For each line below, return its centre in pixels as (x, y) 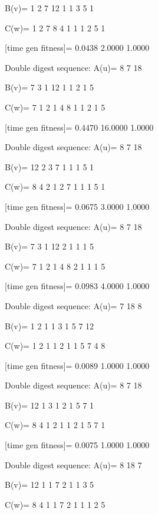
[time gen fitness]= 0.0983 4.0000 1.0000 (77, 286)
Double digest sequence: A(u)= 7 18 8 (73, 305)
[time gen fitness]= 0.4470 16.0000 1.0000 (79, 127)
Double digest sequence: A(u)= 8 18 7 (73, 464)
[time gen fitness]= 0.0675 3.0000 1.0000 (77, 206)
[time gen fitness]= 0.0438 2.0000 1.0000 (77, 48)
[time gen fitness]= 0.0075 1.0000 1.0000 (77, 445)
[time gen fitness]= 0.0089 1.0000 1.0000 (77, 365)
